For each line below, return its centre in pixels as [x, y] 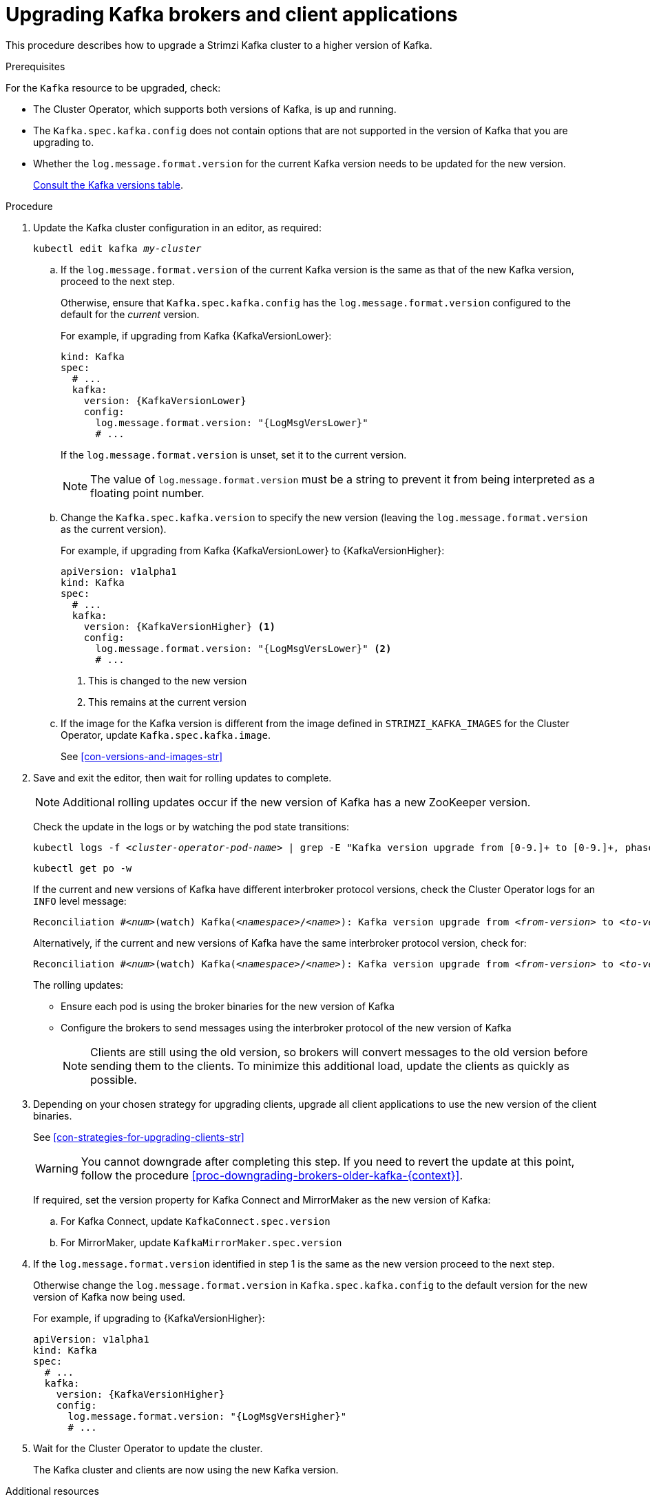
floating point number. [147, 493]
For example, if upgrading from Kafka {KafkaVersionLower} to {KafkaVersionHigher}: [253, 550]
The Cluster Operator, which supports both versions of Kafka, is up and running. [215, 109]
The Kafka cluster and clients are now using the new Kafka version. [186, 1469]
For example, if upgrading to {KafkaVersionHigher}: [149, 1318]
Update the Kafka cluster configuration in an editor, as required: [177, 227]
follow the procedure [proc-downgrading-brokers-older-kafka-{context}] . [272, 1175]
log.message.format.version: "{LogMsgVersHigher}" [207, 1416]
